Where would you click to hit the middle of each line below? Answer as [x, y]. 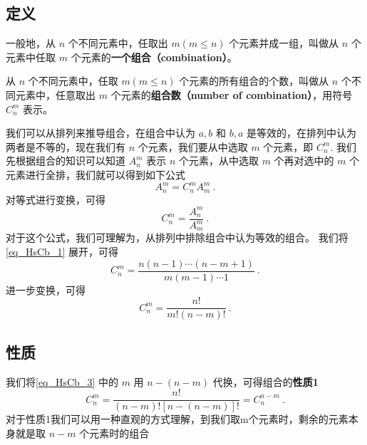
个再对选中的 [304, 161]
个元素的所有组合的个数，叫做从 [254, 81]
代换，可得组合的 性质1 [265, 381]
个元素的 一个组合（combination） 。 [154, 57]
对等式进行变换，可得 [56, 199]
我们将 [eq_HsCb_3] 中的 [62, 381]
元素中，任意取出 [55, 94]
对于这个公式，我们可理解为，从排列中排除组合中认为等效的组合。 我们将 [177, 237]
